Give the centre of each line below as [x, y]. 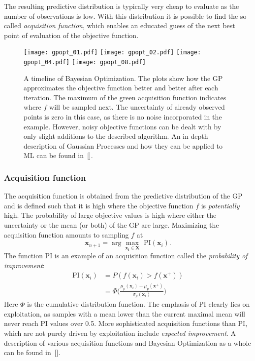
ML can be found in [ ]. [58, 155]
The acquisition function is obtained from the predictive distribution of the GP [123, 196]
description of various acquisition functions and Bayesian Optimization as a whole [127, 342]
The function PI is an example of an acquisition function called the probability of [126, 256]
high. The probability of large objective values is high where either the [110, 215]
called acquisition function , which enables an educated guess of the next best [120, 25]
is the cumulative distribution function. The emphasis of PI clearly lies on [139, 304]
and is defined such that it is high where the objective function [99, 205]
